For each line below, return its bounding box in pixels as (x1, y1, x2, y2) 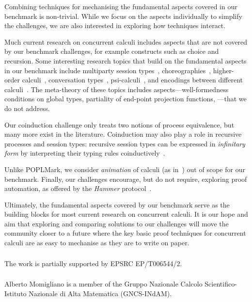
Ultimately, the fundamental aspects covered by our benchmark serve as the (4, 199, 230, 209)
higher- (213, 65, 234, 75)
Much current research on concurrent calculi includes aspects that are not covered (4, 36, 248, 47)
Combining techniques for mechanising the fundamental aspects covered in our (4, 1, 237, 11)
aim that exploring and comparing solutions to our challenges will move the (4, 218, 229, 228)
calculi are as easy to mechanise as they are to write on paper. (4, 238, 189, 248)
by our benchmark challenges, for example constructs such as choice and (4, 46, 219, 56)
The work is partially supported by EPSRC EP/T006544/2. (4, 258, 182, 268)
